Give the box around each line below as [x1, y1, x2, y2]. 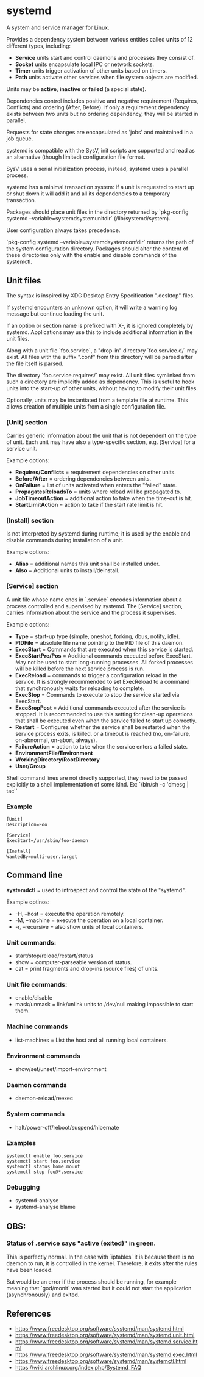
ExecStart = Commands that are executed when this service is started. [15, 645, 194, 653]
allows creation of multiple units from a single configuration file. [6, 402, 166, 410]
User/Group [15, 762, 46, 769]
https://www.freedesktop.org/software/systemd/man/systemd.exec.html [15, 1351, 197, 1358]
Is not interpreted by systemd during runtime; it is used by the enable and [6, 530, 191, 537]
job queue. [6, 135, 33, 142]
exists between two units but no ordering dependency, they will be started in [6, 110, 199, 117]
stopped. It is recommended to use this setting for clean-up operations [15, 710, 193, 718]
